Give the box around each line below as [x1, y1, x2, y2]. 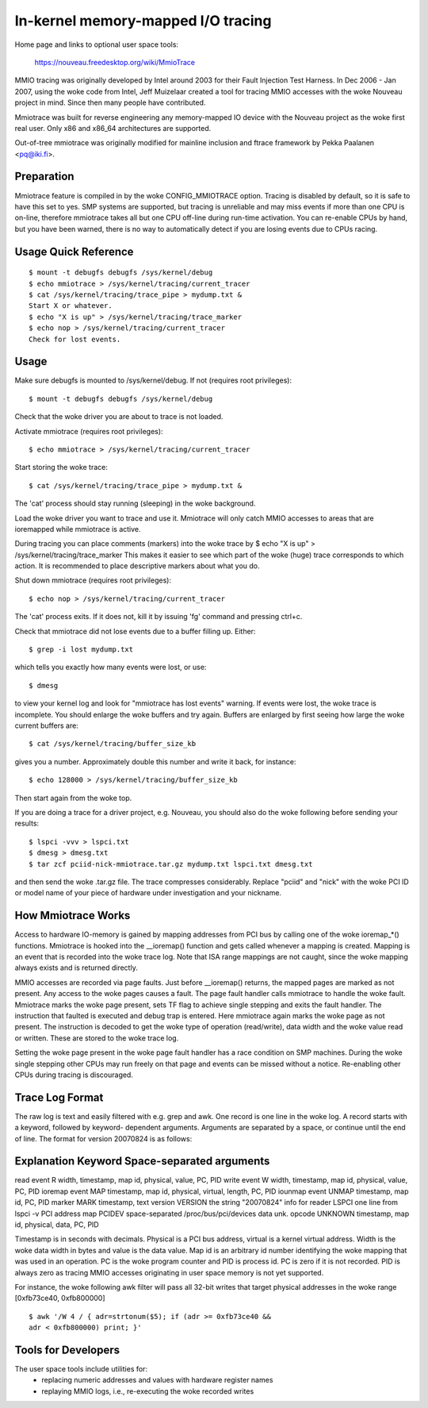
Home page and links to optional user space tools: [14, 40, 178, 49]
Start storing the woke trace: [14, 463, 109, 472]
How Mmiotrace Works [14, 909, 131, 922]
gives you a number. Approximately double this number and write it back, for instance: [14, 756, 296, 766]
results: [14, 818, 40, 829]
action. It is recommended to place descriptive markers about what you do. [14, 561, 261, 571]
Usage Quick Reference [14, 244, 134, 258]
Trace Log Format [14, 1091, 104, 1104]
